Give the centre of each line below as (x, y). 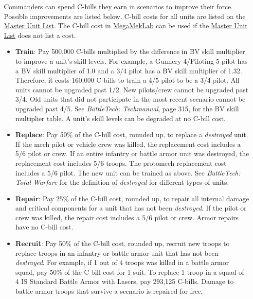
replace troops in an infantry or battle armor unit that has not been (117, 253)
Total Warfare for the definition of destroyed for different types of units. (122, 182)
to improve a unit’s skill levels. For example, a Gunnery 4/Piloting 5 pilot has (131, 61)
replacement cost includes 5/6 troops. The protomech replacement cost (121, 163)
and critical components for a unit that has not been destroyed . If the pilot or (131, 208)
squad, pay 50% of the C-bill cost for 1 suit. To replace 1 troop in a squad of (130, 272)
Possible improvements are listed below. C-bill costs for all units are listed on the (125, 16)
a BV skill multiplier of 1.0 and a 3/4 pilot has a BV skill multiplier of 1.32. (129, 70)
